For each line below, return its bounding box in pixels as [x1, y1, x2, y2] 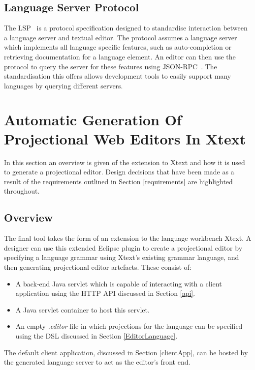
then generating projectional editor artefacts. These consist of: [4, 262, 191, 272]
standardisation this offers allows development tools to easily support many [4, 71, 231, 81]
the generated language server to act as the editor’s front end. [4, 357, 191, 367]
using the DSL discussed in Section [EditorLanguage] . [15, 331, 178, 341]
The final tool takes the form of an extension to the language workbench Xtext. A [4, 233, 252, 243]
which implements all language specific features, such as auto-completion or [4, 42, 232, 52]
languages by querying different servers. [4, 80, 123, 90]
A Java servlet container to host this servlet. [15, 304, 150, 314]
